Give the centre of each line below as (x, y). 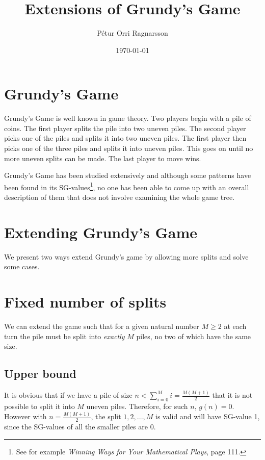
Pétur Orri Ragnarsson (132, 33)
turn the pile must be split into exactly (64, 336)
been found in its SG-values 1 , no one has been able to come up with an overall (127, 186)
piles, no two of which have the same (194, 336)
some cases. (22, 266)
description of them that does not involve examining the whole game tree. (120, 197)
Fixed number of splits (85, 302)
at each (235, 326)
